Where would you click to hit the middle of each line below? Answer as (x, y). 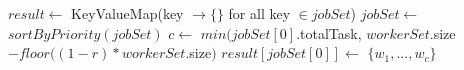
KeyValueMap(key (127, 13)
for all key (259, 13)
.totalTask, (329, 32)
